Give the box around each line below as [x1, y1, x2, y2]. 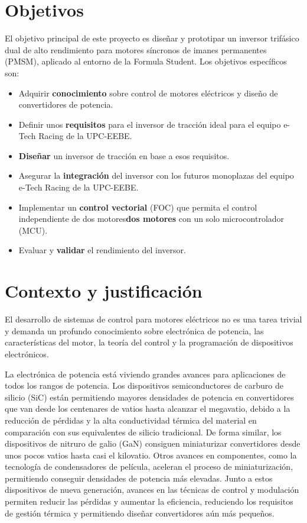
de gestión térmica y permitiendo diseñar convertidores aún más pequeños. [5, 506, 275, 519]
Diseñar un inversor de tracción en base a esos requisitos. [18, 149, 230, 162]
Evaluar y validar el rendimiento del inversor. [18, 244, 186, 256]
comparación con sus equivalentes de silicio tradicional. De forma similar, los [5, 425, 282, 438]
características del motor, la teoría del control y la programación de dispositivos [5, 336, 293, 348]
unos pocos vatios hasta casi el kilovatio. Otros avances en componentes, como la [5, 448, 297, 461]
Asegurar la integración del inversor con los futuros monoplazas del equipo [18, 169, 294, 182]
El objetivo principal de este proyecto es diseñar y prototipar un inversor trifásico [5, 32, 299, 44]
